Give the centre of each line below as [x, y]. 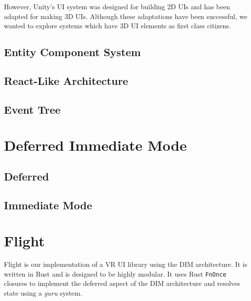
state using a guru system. [43, 293]
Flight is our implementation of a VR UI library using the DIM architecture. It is [126, 264]
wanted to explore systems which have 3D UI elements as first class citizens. [117, 26]
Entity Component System [72, 52]
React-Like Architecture [66, 80]
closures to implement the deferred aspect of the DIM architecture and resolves [122, 283]
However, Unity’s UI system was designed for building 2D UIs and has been [117, 6]
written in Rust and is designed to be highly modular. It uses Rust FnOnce [115, 273]
